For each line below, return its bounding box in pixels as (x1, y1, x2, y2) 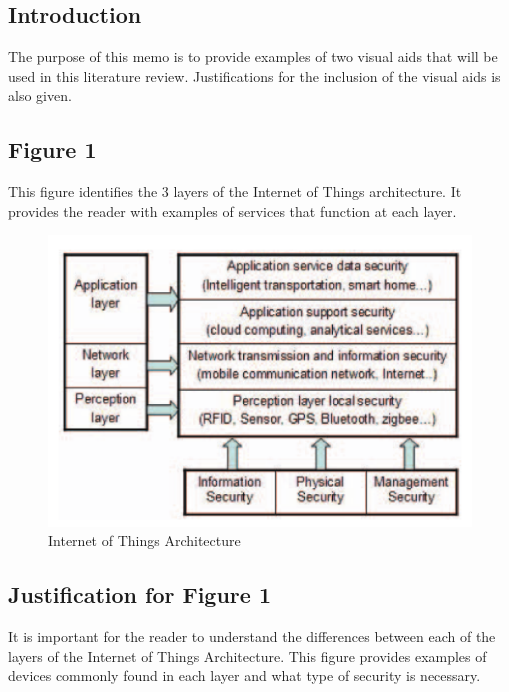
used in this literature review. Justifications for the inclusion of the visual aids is (8, 65, 501, 86)
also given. (8, 85, 72, 106)
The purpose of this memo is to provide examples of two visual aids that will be (8, 46, 498, 67)
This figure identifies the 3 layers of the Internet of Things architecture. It (8, 181, 462, 202)
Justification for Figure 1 (8, 579, 272, 610)
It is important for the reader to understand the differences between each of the (8, 626, 496, 647)
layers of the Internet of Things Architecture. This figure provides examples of (8, 645, 487, 666)
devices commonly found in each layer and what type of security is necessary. (8, 665, 481, 686)
